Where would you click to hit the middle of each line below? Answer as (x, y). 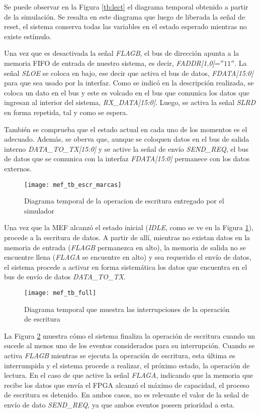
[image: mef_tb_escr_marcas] (73, 185)
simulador (39, 210)
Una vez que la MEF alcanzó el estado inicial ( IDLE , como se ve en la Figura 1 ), (129, 227)
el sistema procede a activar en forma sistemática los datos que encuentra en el (126, 267)
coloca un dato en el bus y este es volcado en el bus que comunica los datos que (127, 92)
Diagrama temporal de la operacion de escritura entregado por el (124, 201)
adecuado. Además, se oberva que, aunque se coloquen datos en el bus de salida (127, 139)
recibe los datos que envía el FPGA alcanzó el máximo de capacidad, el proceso (127, 385)
